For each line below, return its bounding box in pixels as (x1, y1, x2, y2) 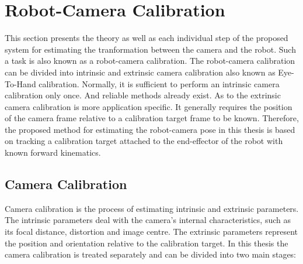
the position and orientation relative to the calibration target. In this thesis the (5, 236, 288, 249)
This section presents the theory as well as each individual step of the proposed (5, 32, 288, 44)
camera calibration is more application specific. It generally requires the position (5, 100, 292, 112)
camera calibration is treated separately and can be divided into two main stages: (5, 248, 296, 260)
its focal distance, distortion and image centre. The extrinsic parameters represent (5, 225, 298, 238)
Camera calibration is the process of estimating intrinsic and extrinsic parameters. (5, 202, 299, 214)
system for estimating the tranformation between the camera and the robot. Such (5, 43, 296, 55)
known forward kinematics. (5, 146, 101, 159)
